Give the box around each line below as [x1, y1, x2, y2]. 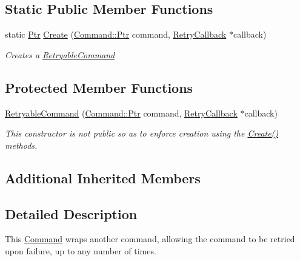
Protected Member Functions [5, 78, 193, 97]
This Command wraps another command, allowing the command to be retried [5, 232, 295, 245]
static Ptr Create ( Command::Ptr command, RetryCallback [5, 28, 227, 41]
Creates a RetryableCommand [5, 48, 115, 61]
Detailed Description [5, 204, 138, 223]
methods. [5, 138, 38, 151]
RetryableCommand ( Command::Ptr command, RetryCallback [5, 106, 238, 119]
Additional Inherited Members [5, 168, 201, 187]
